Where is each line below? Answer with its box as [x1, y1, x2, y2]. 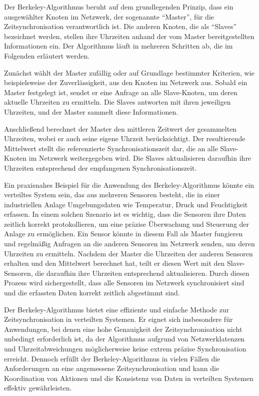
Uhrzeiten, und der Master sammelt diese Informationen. [4, 106, 178, 117]
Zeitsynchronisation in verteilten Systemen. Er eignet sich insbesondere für [4, 314, 233, 324]
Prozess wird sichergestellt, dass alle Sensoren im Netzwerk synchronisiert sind [4, 277, 244, 288]
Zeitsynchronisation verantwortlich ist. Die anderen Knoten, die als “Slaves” [4, 21, 237, 32]
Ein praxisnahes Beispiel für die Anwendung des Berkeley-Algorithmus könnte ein [4, 179, 254, 190]
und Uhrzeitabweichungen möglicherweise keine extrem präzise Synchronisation [4, 343, 246, 353]
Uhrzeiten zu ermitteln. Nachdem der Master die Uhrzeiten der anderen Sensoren [4, 248, 253, 258]
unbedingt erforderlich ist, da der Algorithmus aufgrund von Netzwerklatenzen [4, 333, 245, 344]
